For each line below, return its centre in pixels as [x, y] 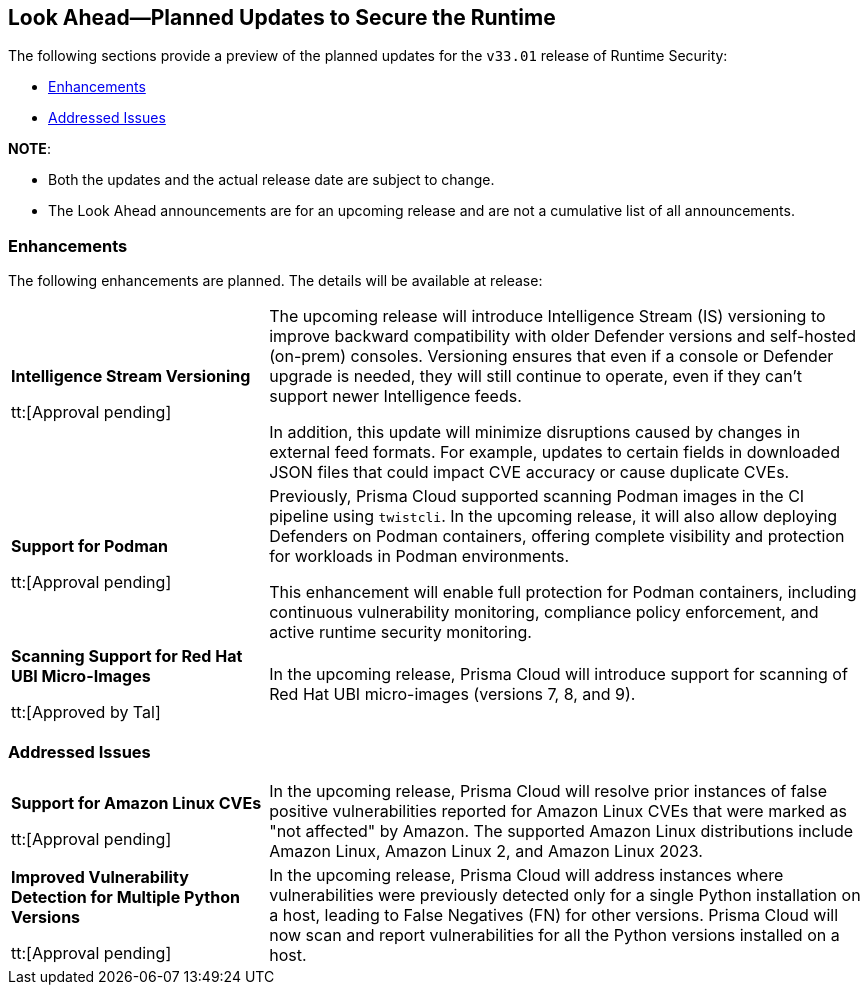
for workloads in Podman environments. [419, 556]
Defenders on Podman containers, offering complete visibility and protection [557, 536]
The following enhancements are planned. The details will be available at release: [275, 281]
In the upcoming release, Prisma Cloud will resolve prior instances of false [548, 790]
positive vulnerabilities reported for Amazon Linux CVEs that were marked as [558, 810]
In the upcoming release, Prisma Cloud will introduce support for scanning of [558, 674]
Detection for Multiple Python [125, 896]
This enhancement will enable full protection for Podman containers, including [563, 592]
